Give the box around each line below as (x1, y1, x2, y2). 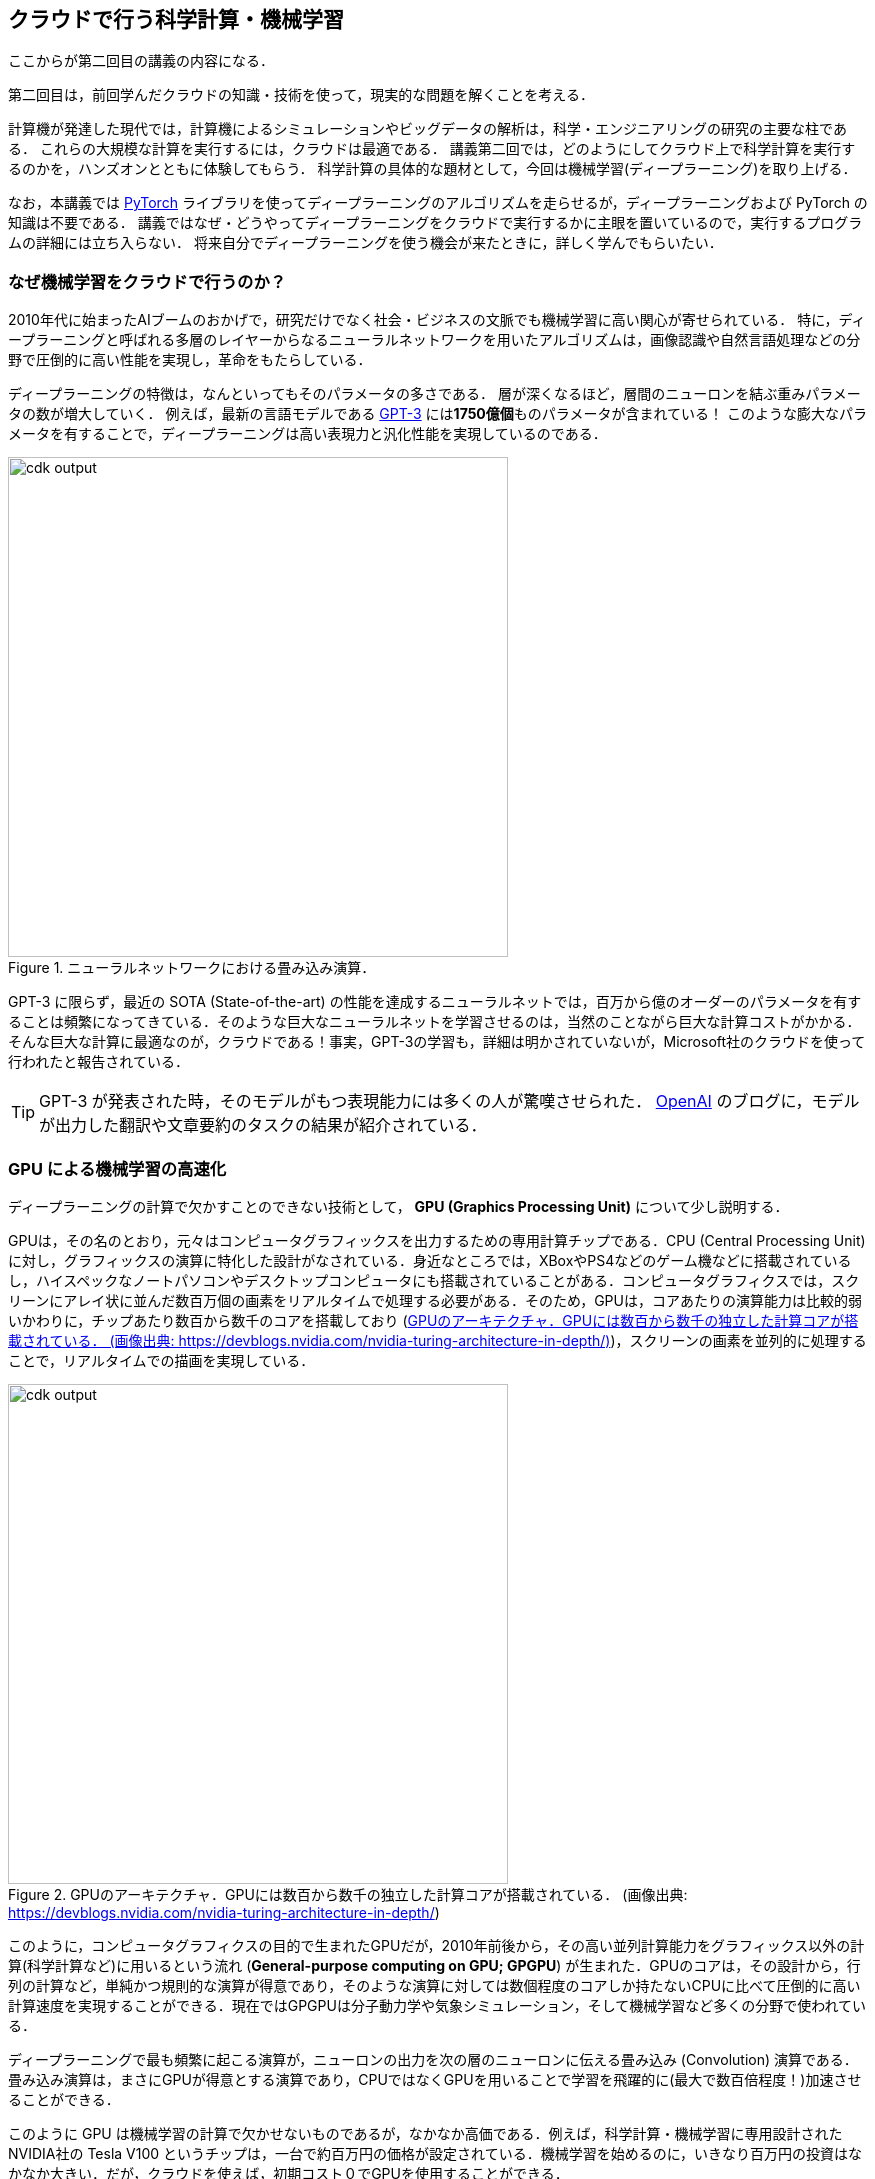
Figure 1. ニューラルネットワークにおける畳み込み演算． (8, 959, 376, 977)
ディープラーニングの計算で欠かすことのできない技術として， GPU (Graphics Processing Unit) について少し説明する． (8, 1197, 789, 1215)
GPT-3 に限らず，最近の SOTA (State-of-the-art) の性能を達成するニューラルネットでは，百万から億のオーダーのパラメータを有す (8, 993, 862, 1011)
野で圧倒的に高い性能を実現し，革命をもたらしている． (8, 351, 372, 369)
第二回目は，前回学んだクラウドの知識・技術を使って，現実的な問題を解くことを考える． (8, 86, 594, 104)
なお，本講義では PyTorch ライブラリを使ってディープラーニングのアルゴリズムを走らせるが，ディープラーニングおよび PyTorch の (8, 194, 868, 212)
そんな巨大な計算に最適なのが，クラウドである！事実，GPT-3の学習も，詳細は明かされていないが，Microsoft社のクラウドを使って (8, 1033, 866, 1051)
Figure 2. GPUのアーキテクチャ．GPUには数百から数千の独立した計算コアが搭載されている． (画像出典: (8, 1885, 688, 1903)
